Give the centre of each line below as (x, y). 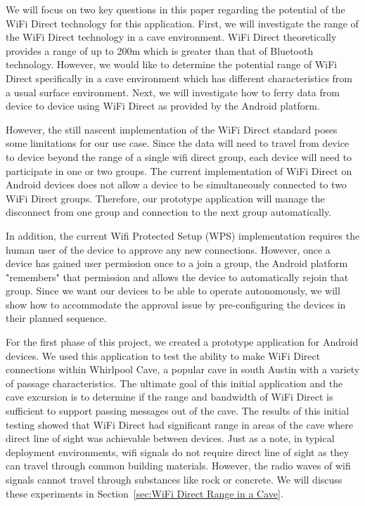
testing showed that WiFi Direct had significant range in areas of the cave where (179, 424)
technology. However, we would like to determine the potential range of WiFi (172, 64)
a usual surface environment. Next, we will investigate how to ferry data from (173, 92)
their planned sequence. (56, 318)
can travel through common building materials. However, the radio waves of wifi (178, 466)
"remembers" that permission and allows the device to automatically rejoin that (177, 277)
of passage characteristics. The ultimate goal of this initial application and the (174, 383)
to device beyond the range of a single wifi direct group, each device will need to (179, 156)
